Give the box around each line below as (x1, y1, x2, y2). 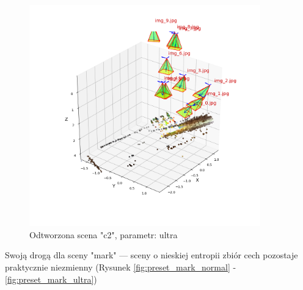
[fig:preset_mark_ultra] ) (5, 272, 97, 285)
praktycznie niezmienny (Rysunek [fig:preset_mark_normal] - (5, 260, 236, 273)
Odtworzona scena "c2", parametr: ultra (29, 228, 178, 241)
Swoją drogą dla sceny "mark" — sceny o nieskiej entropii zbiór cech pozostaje (5, 249, 298, 261)
